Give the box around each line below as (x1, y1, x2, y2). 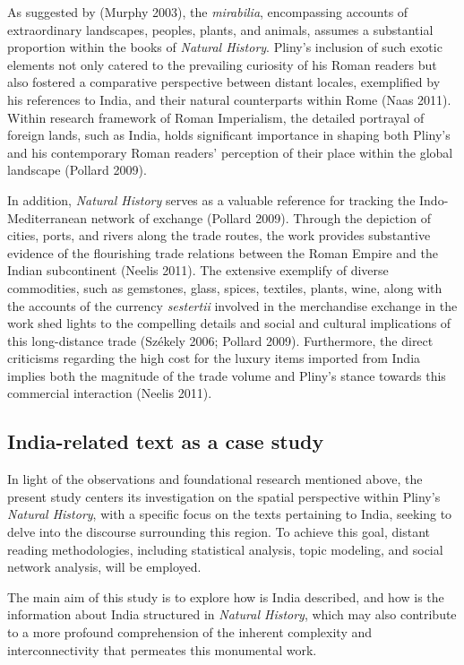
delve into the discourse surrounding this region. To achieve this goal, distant (7, 522, 430, 541)
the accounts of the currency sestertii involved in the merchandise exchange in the (7, 296, 458, 315)
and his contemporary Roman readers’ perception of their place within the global (7, 142, 453, 161)
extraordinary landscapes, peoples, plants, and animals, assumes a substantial (7, 20, 434, 39)
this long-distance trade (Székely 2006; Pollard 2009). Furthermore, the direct (7, 331, 434, 350)
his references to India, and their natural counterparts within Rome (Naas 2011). (7, 90, 451, 108)
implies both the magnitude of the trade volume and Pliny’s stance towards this (7, 366, 446, 384)
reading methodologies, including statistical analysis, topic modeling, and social (7, 540, 443, 558)
